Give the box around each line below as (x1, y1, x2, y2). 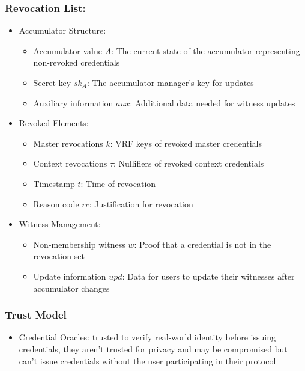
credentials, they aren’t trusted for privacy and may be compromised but (19, 342, 288, 355)
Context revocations (33, 157, 107, 170)
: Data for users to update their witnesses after (122, 269, 295, 282)
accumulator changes (33, 281, 110, 294)
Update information (33, 269, 106, 282)
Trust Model (5, 307, 67, 322)
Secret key (33, 76, 71, 88)
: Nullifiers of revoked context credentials (113, 157, 264, 170)
